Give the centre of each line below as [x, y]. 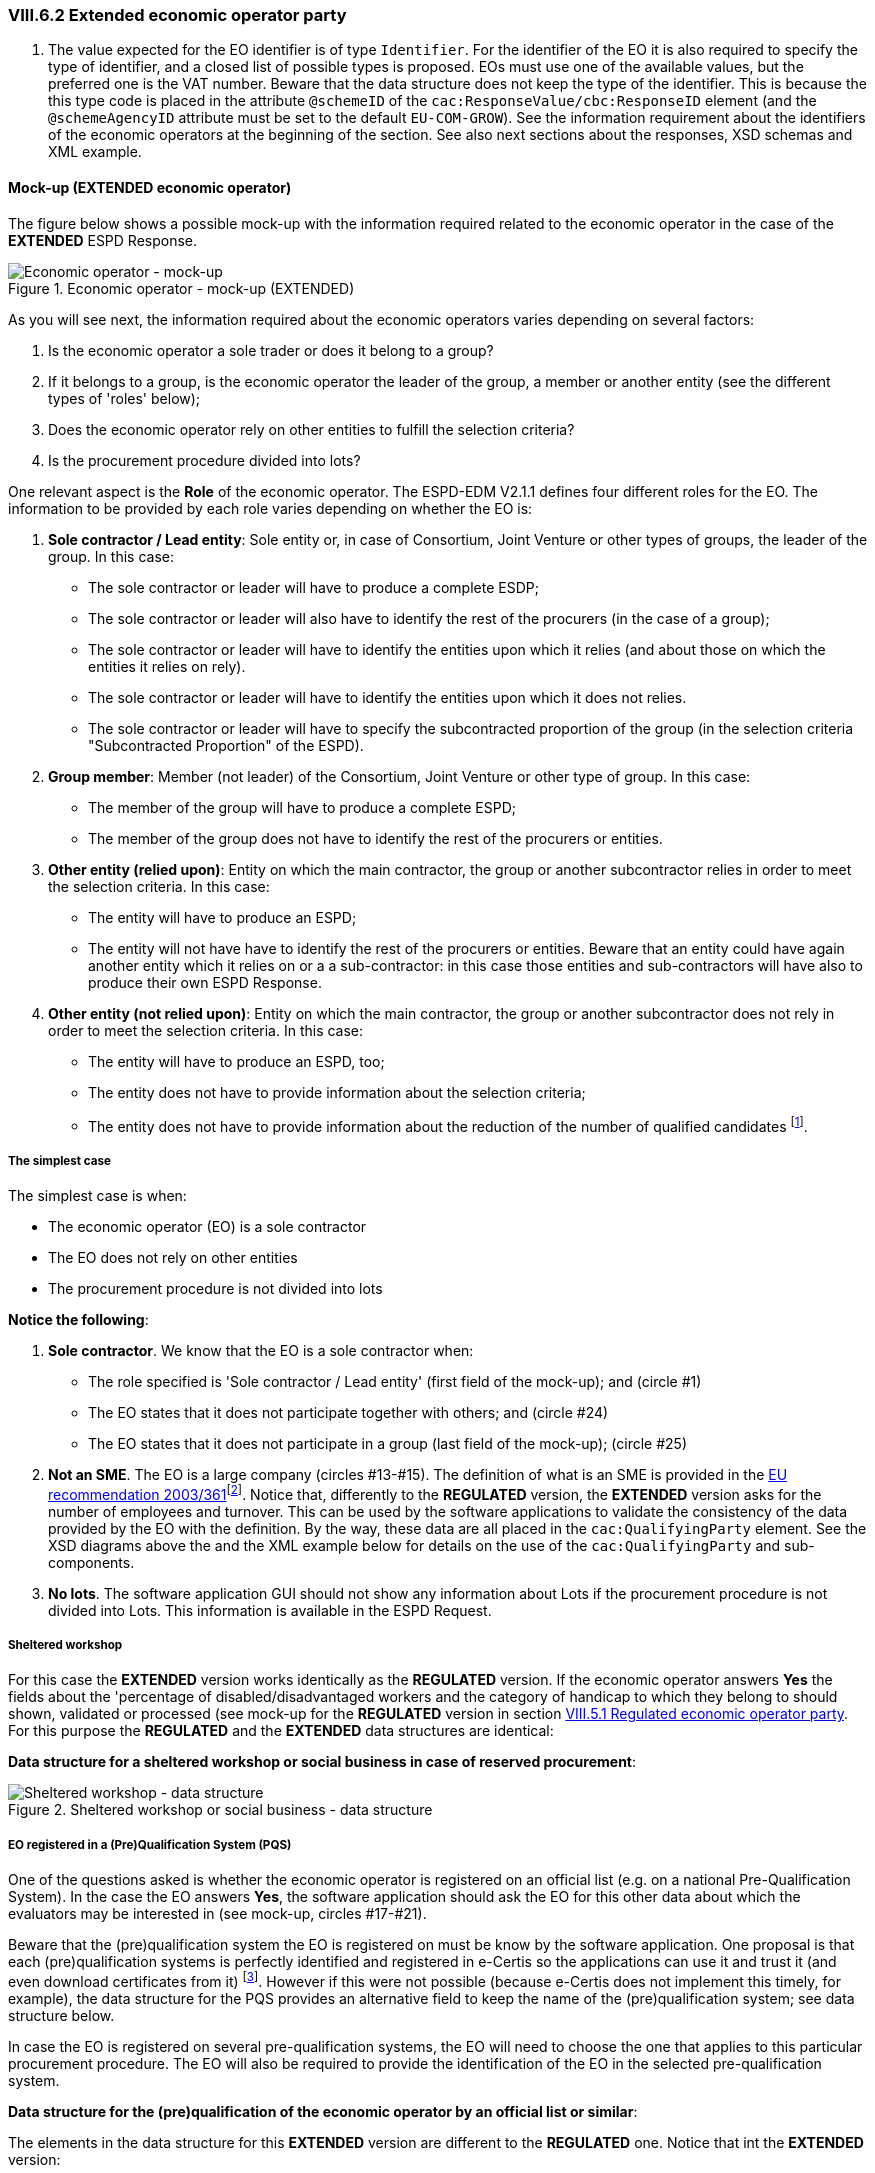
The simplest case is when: [97, 1196]
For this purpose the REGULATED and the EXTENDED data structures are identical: [281, 1731]
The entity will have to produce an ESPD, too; [236, 1061]
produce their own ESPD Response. [205, 982]
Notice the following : [78, 1320]
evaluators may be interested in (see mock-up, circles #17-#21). [217, 1914]
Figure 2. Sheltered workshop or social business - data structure [220, 1810]
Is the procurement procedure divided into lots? [204, 460]
